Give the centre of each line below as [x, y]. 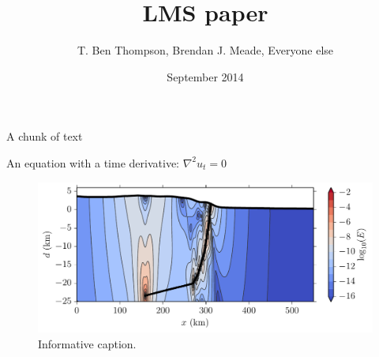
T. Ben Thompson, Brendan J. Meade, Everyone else [205, 50]
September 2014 [205, 76]
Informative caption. [87, 343]
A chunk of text [45, 136]
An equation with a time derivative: [93, 162]
